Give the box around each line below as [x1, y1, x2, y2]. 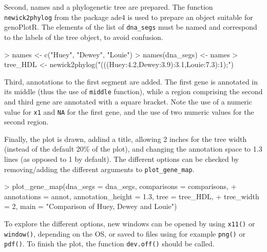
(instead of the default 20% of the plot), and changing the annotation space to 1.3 [4, 143, 262, 154]
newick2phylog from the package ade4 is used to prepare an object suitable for [4, 11, 253, 22]
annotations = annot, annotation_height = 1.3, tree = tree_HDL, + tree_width [4, 191, 259, 201]
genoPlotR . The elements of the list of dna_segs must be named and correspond [4, 22, 257, 32]
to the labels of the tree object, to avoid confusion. [4, 31, 163, 42]
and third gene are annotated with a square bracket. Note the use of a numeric [4, 96, 252, 107]
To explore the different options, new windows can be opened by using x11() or [4, 218, 255, 228]
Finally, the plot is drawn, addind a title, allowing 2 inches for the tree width [4, 133, 247, 144]
